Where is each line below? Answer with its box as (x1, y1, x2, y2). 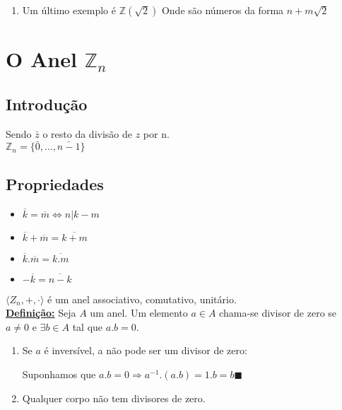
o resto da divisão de (42, 126, 132, 141)
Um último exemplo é (22, 3, 116, 17)
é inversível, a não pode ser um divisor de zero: (44, 343, 247, 358)
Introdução (6, 93, 88, 115)
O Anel (6, 45, 77, 74)
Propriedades (6, 172, 104, 194)
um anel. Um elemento (90, 305, 188, 320)
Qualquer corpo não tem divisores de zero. (22, 390, 206, 405)
